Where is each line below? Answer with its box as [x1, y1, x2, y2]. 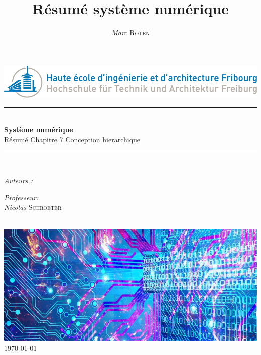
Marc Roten [111, 27, 150, 38]
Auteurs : [4, 175, 33, 186]
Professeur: [4, 192, 39, 202]
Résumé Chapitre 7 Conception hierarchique [4, 134, 141, 144]
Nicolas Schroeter [4, 202, 62, 212]
